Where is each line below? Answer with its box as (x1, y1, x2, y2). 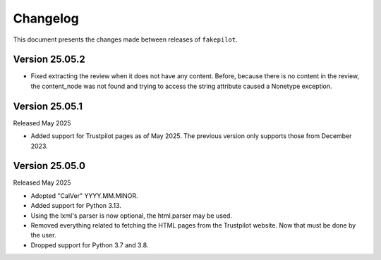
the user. (30, 231, 56, 240)
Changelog (13, 11, 79, 26)
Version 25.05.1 (13, 100, 83, 112)
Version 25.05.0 (13, 160, 86, 172)
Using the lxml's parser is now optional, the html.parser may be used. (30, 211, 233, 220)
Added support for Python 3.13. (30, 202, 121, 210)
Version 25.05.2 (13, 54, 86, 66)
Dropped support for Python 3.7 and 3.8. (30, 240, 149, 249)
